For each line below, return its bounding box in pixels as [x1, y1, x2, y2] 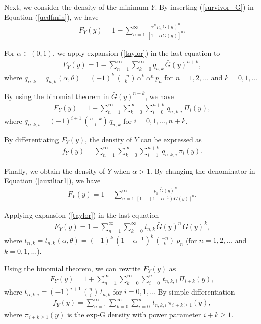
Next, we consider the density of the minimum [4, 2, 149, 12]
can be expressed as [140, 134, 202, 144]
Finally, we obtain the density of [4, 165, 105, 176]
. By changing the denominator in [150, 165, 255, 176]
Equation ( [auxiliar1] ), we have [4, 175, 101, 186]
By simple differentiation [158, 286, 235, 297]
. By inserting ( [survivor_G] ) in [155, 2, 254, 12]
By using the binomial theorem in [4, 90, 109, 101]
